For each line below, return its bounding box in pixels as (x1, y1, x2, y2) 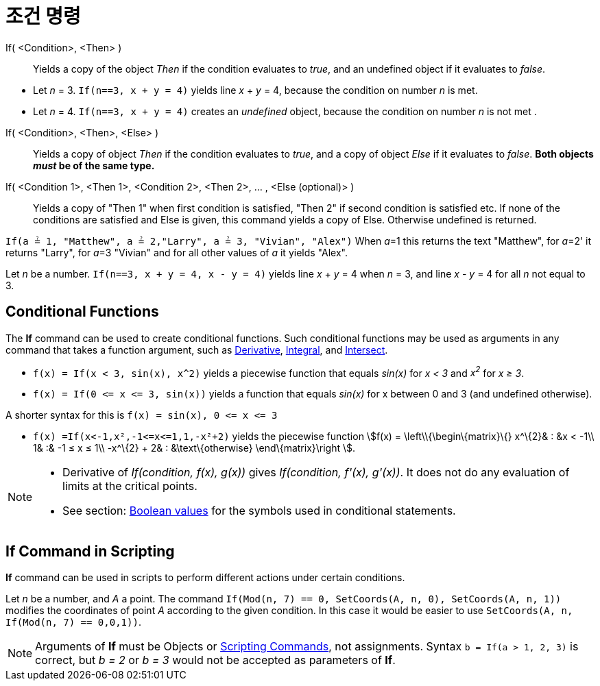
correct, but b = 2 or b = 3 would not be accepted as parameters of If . (35, 653, 396, 667)
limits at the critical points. (62, 479, 197, 493)
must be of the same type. (33, 159, 155, 171)
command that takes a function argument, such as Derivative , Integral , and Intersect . (5, 343, 388, 356)
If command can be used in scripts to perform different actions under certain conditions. (5, 572, 405, 584)
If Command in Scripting (5, 542, 175, 560)
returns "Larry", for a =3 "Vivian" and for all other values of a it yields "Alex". (5, 246, 348, 258)
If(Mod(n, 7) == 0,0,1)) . (5, 616, 141, 628)
